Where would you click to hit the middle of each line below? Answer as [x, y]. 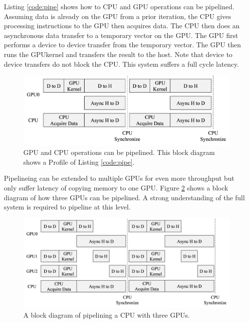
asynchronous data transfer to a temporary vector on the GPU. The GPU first [121, 35]
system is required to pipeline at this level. [67, 207]
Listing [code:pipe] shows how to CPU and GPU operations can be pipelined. [119, 6]
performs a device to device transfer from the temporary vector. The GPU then [123, 45]
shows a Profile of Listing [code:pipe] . [79, 161]
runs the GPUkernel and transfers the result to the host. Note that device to [118, 54]
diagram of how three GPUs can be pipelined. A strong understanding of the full [124, 197]
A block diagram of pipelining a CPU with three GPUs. [107, 315]
